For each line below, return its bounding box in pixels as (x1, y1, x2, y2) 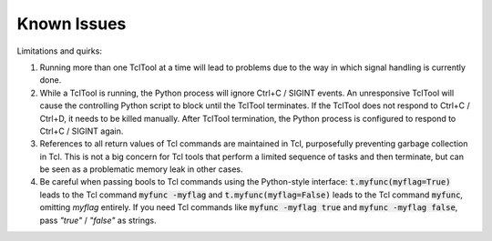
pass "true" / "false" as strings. (39, 215, 157, 226)
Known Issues (16, 14, 127, 34)
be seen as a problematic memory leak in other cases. (39, 164, 243, 175)
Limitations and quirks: (16, 45, 102, 56)
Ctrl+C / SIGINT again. (39, 126, 124, 136)
